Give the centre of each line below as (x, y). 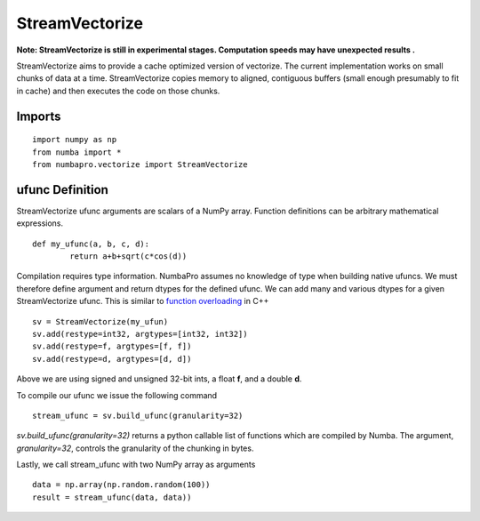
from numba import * (77, 152)
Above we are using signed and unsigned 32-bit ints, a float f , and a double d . (159, 379)
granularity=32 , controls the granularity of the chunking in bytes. (135, 448)
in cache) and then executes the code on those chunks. (118, 91)
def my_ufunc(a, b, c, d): (91, 244)
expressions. (40, 223)
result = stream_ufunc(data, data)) (112, 497)
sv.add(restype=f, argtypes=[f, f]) (112, 346)
